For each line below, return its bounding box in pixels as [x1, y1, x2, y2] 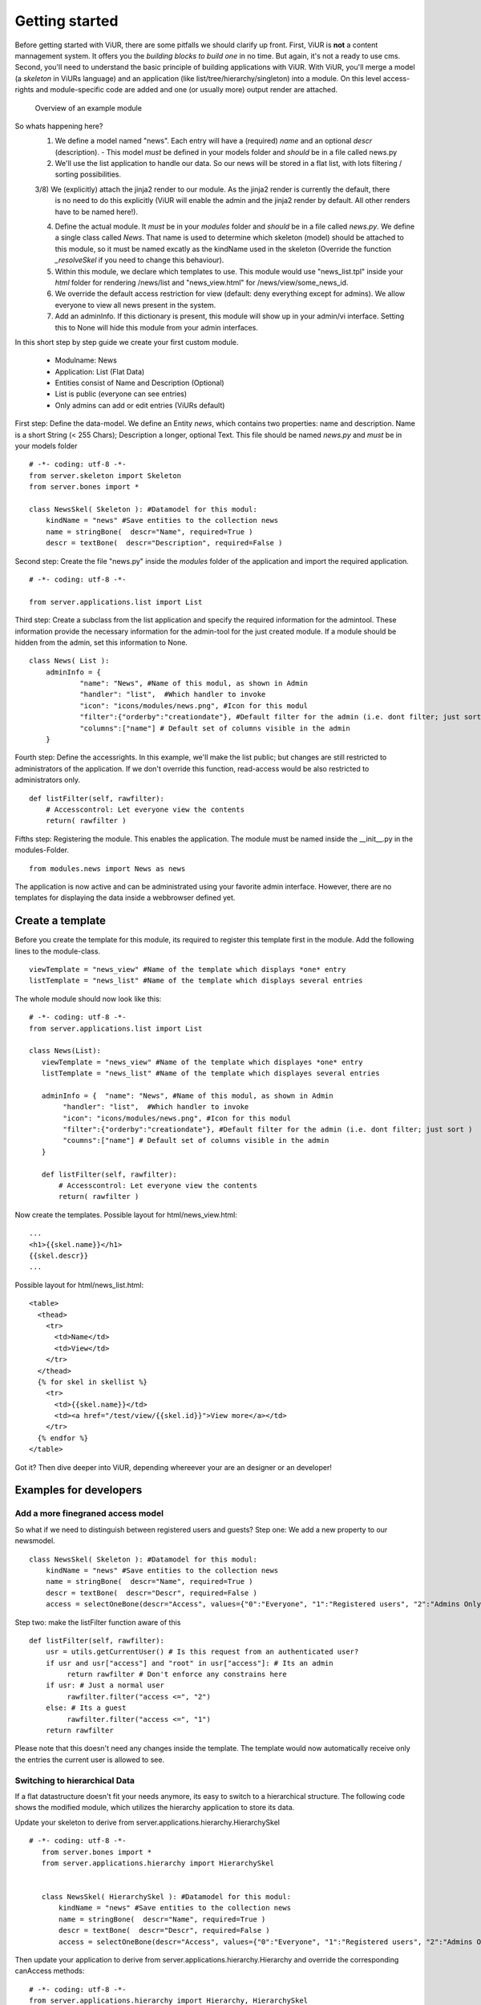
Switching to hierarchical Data [14, 1775, 135, 1786]
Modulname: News [55, 355, 118, 365]
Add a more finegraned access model [14, 1508, 164, 1519]
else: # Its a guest [45, 1703, 127, 1712]
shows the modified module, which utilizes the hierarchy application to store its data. [14, 1803, 295, 1813]
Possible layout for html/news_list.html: [14, 1280, 144, 1290]
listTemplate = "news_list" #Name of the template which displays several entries [29, 976, 363, 986]
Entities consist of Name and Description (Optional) [55, 378, 224, 388]
